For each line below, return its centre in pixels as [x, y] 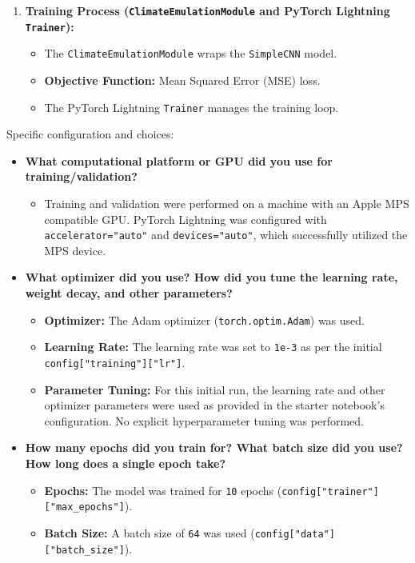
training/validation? [81, 176]
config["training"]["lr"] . [115, 362]
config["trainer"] [330, 491]
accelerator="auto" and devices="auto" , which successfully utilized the [226, 235]
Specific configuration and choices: [90, 134]
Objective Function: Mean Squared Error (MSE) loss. [182, 80]
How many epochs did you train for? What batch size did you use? [214, 447]
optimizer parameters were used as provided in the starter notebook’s [214, 405]
